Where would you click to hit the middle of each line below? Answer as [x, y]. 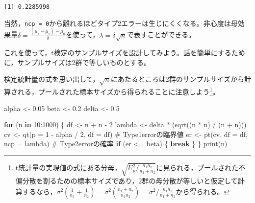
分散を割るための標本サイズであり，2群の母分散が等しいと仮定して [130, 181]
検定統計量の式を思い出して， [52, 79]
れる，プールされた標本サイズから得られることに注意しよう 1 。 [118, 91]
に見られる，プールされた [197, 168]
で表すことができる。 [161, 34]
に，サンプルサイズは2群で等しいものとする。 [77, 62]
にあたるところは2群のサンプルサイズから [177, 79]
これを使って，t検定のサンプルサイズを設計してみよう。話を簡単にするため [125, 53]
